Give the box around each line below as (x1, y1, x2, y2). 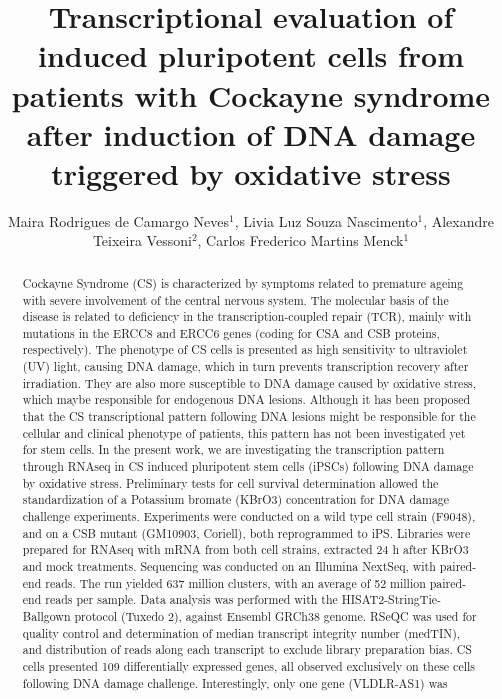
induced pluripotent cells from (38, 35, 464, 76)
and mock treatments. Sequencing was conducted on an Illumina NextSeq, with (22, 558, 436, 575)
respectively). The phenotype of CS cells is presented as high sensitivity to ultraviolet (22, 341, 468, 358)
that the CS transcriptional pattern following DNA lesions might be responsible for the (22, 408, 476, 425)
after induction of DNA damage (26, 113, 476, 154)
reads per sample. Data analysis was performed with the (45, 591, 338, 608)
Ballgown (22, 607, 71, 624)
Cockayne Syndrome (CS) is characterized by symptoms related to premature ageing (22, 274, 464, 291)
